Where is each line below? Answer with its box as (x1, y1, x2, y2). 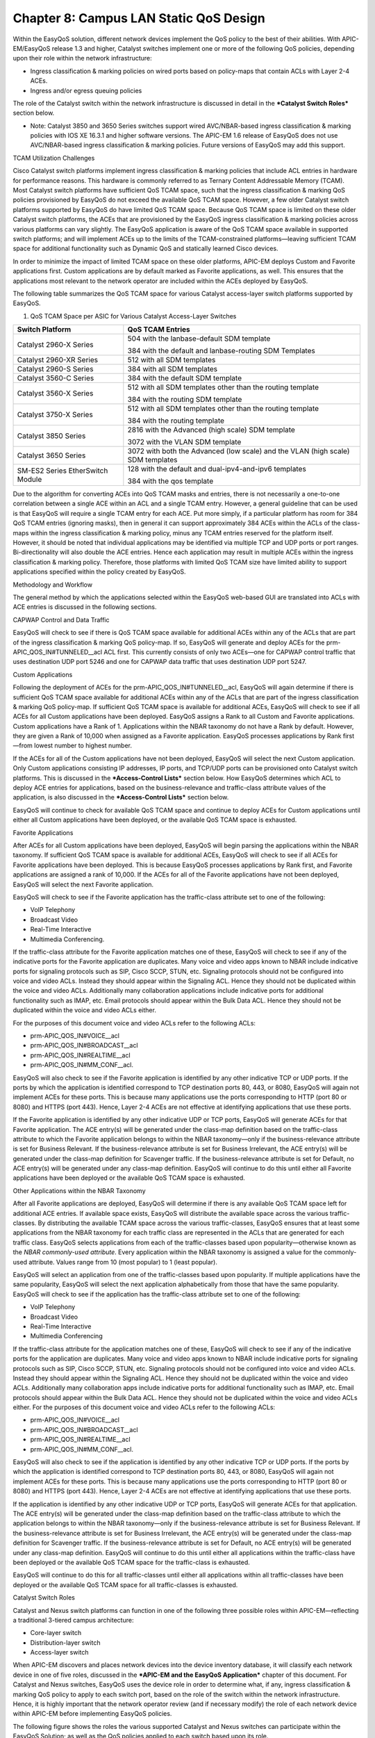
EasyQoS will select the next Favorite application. (12, 880, 154, 888)
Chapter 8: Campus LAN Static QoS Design (12, 10, 265, 26)
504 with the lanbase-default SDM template (127, 334, 271, 343)
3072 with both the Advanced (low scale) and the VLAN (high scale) (127, 446, 350, 456)
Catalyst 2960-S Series (17, 364, 94, 374)
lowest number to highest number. (33, 741, 132, 750)
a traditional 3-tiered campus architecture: (12, 1616, 134, 1624)
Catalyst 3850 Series (17, 431, 86, 441)
